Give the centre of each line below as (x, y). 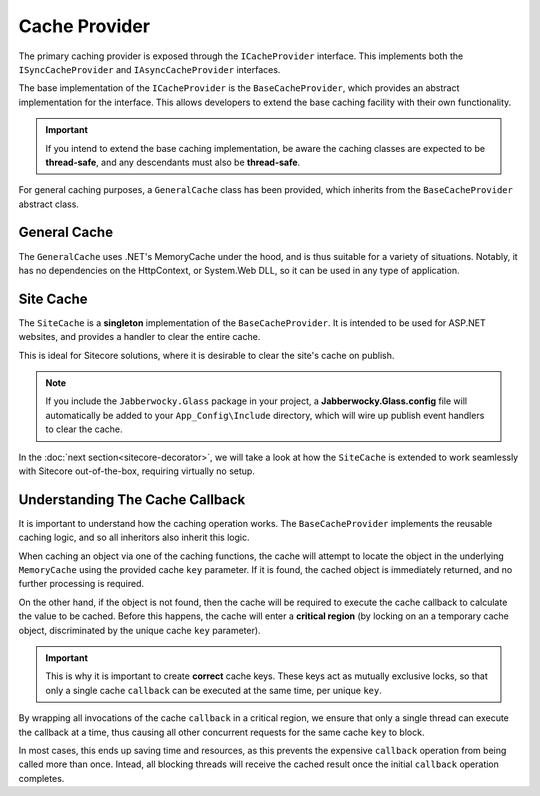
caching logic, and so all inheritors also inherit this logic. (134, 537)
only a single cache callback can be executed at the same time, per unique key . (213, 690)
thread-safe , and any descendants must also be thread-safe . (173, 162)
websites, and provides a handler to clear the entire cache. (139, 337)
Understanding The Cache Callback (132, 499)
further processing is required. (81, 584)
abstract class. (49, 204)
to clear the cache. (84, 429)
